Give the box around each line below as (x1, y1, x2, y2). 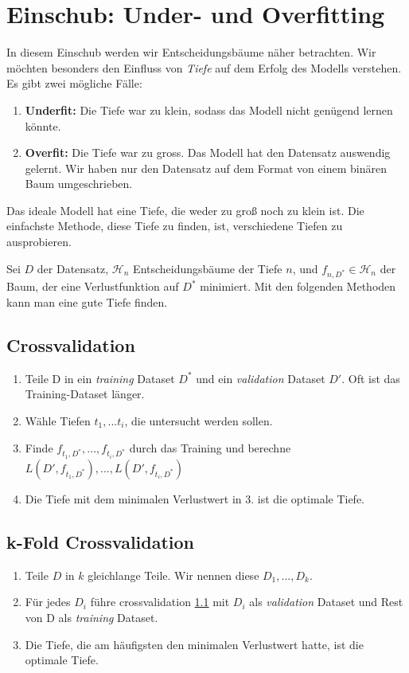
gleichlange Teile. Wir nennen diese (88, 566, 259, 583)
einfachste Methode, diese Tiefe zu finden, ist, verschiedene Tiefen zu (6, 217, 343, 234)
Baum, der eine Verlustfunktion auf (6, 278, 179, 295)
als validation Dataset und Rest (249, 593, 403, 610)
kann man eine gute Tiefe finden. (6, 294, 168, 310)
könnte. (25, 117, 61, 134)
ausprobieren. (6, 233, 72, 250)
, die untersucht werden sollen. (124, 412, 273, 428)
